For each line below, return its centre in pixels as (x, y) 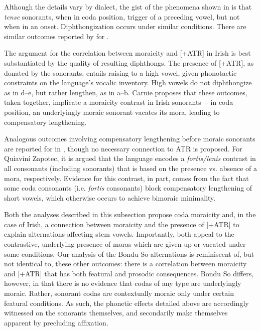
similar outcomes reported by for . (56, 36)
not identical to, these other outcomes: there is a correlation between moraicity (125, 264)
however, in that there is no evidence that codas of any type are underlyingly (123, 283)
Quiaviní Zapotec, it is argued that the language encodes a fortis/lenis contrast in (130, 158)
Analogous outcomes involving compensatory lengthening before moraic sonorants (130, 139)
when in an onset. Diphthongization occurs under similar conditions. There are (125, 26)
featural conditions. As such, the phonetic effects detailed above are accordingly (126, 303)
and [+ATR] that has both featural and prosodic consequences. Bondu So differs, (129, 273)
